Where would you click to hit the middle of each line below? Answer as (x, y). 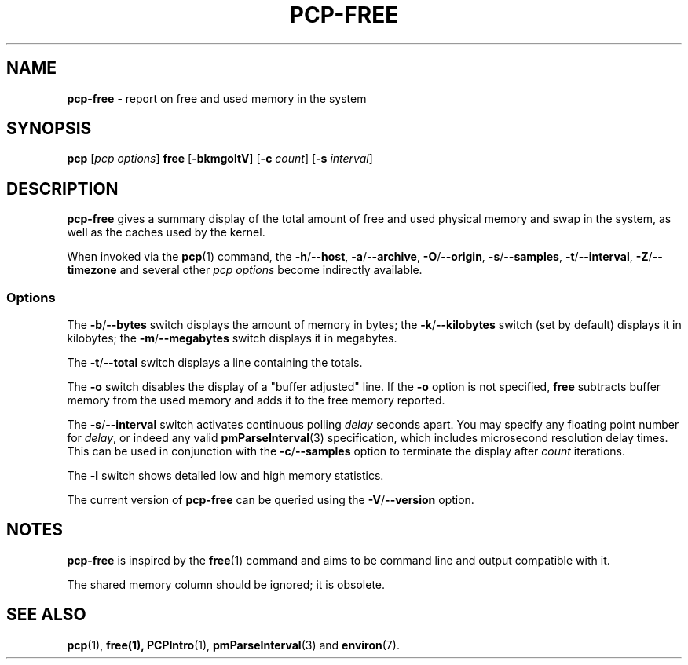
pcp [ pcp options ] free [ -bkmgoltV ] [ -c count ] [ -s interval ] (220, 159)
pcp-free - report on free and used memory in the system (217, 98)
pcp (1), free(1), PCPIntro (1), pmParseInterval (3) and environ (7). (233, 645)
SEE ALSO (46, 615)
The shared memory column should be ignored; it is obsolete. (226, 584)
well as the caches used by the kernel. (166, 232)
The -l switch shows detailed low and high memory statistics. (225, 476)
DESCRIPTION (62, 188)
